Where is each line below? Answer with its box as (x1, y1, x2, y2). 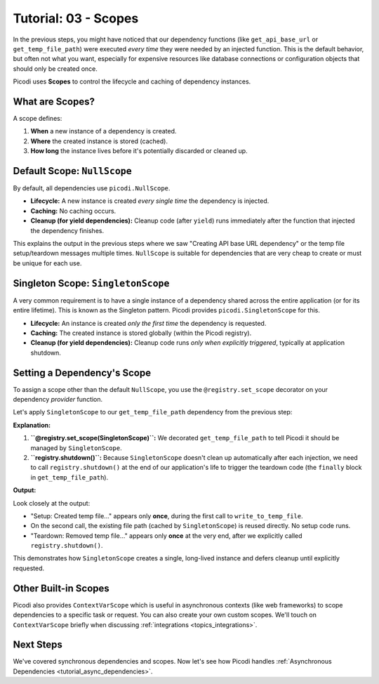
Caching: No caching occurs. (30, 206, 117, 215)
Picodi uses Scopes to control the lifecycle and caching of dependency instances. (13, 77, 251, 86)
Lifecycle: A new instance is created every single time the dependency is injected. (30, 197, 270, 205)
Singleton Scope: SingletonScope (13, 277, 170, 289)
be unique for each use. (13, 258, 82, 267)
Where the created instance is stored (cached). (30, 137, 168, 145)
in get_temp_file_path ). (30, 473, 109, 481)
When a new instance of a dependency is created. (30, 127, 177, 136)
